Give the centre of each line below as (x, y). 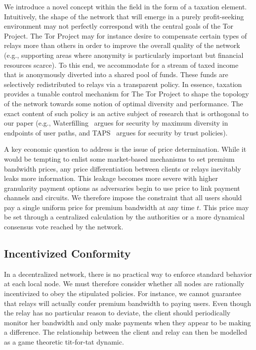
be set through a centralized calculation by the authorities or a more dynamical (124, 217)
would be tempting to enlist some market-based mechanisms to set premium (119, 158)
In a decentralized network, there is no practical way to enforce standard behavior (128, 274)
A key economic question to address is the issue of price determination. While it (125, 149)
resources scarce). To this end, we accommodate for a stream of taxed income (121, 65)
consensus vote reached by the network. (64, 227)
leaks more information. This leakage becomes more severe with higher (111, 178)
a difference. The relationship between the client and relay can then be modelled (126, 332)
